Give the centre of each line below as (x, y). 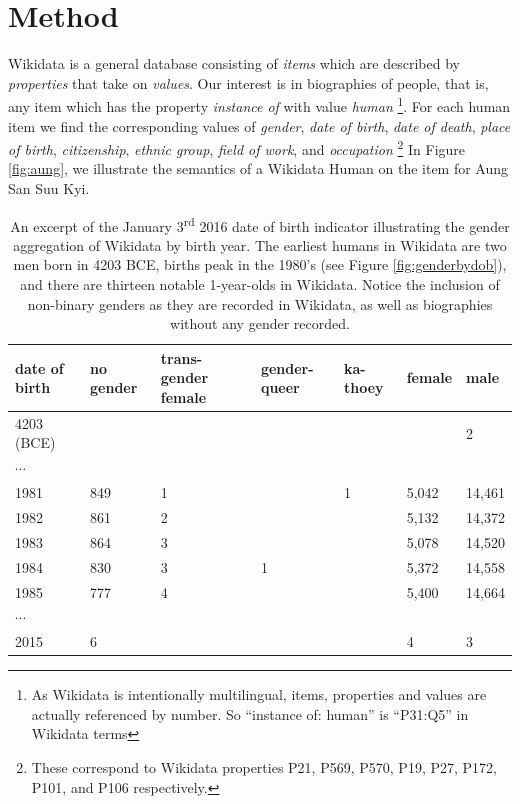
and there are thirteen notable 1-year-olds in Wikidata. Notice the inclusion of (260, 284)
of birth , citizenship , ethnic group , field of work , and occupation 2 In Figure (237, 147)
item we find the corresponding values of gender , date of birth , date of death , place (259, 125)
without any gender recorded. (260, 323)
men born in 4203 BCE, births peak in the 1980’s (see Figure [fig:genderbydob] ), (260, 264)
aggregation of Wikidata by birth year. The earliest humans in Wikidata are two (260, 244)
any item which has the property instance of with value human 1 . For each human (259, 104)
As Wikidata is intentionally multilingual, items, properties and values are (259, 694)
